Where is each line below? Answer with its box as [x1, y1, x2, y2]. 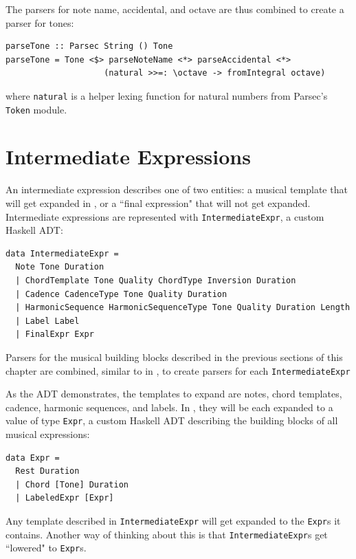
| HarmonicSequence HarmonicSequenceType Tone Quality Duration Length [15, 303, 351, 313]
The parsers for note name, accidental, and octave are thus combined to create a [5, 2, 344, 16]
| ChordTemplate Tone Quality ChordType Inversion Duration [15, 276, 296, 286]
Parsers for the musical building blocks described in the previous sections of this [5, 350, 343, 364]
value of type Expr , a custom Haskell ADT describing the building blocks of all [5, 413, 338, 428]
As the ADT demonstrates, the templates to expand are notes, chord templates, [5, 386, 342, 401]
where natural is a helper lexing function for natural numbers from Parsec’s [5, 88, 328, 102]
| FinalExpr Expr [15, 329, 94, 340]
